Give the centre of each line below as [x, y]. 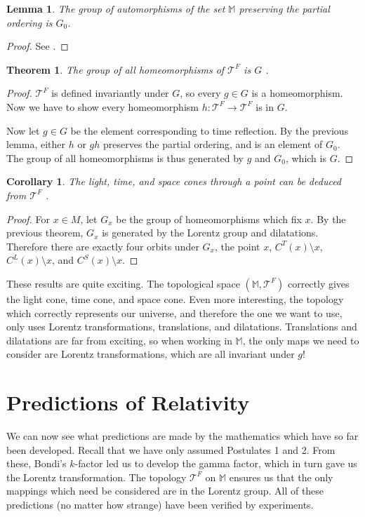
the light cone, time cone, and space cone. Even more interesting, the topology [175, 298]
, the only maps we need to [301, 340]
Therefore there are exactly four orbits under [103, 246]
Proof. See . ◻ [38, 46]
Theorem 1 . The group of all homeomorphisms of [115, 69]
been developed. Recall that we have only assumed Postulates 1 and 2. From [171, 449]
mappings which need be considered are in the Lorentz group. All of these [165, 491]
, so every [200, 93]
